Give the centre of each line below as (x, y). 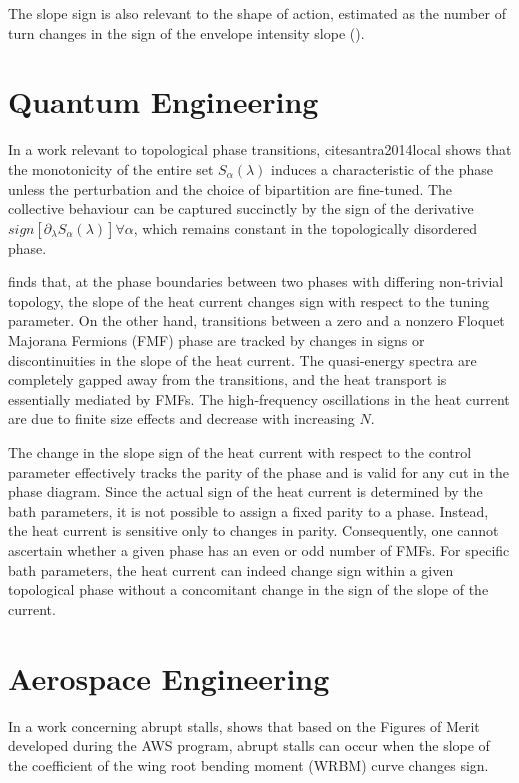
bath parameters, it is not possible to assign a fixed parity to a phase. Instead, (248, 510)
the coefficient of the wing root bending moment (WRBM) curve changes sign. (248, 764)
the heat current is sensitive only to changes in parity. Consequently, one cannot (253, 530)
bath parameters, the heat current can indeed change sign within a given (231, 569)
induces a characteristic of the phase (382, 168)
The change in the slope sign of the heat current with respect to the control (240, 452)
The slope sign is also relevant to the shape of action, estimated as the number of (257, 13)
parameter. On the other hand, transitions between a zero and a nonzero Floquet (256, 320)
